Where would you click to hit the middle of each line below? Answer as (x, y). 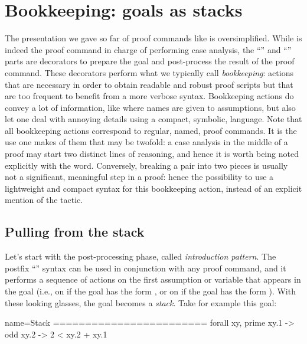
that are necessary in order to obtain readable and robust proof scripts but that (149, 84)
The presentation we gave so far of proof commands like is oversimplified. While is (153, 38)
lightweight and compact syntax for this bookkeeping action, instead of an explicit (153, 188)
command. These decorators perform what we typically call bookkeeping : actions (149, 72)
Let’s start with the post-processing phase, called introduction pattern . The (141, 256)
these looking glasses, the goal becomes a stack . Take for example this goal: (141, 302)
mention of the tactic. (44, 200)
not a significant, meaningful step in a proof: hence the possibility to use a (139, 177)
